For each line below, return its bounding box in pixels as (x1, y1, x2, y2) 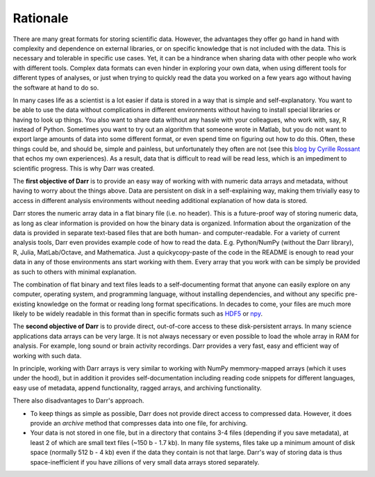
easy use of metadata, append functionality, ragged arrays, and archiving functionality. (12, 383, 262, 392)
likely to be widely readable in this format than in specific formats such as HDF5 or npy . (12, 309, 263, 318)
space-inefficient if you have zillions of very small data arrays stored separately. (30, 458, 260, 466)
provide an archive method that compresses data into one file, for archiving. (30, 419, 248, 427)
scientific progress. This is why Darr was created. (12, 164, 156, 172)
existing (12, 300, 36, 308)
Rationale (12, 10, 69, 26)
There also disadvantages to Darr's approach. (12, 396, 144, 405)
